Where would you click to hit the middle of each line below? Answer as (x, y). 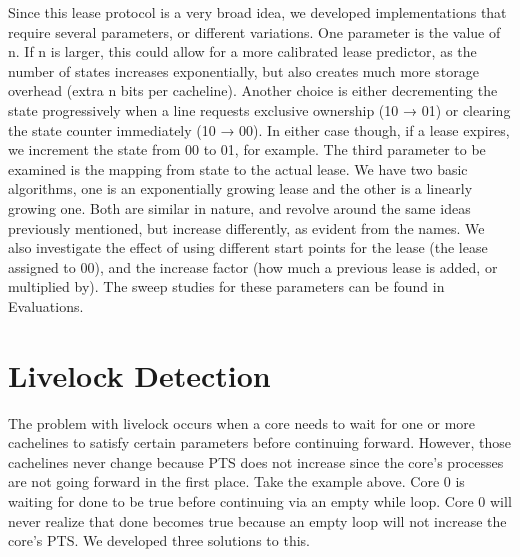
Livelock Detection (139, 374)
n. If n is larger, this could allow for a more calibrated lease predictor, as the (242, 51)
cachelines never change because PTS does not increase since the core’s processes (256, 461)
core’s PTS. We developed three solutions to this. (159, 540)
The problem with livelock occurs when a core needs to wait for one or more (241, 422)
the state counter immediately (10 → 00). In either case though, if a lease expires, (259, 129)
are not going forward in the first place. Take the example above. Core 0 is (236, 481)
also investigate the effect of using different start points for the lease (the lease (248, 247)
